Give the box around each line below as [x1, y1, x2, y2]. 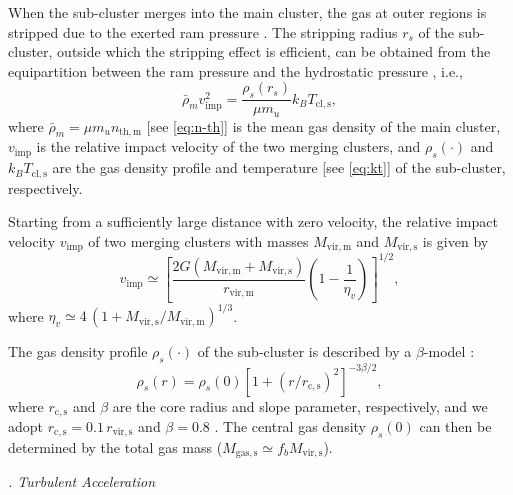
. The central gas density [214, 415, 366, 436]
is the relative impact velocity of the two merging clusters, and [36, 136, 421, 157]
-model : [423, 341, 475, 362]
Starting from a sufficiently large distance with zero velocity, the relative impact [8, 211, 498, 232]
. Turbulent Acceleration [8, 471, 156, 492]
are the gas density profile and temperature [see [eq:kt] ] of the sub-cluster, [52, 157, 506, 178]
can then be [419, 415, 492, 436]
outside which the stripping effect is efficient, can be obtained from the [57, 41, 491, 62]
